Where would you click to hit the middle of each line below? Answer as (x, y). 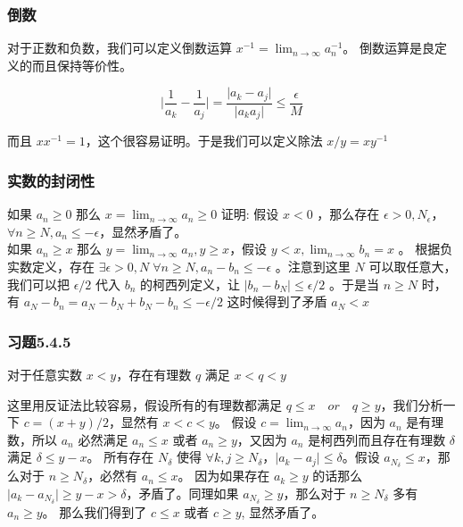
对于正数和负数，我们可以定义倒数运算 (120, 48)
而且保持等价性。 (82, 65)
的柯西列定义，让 (190, 284)
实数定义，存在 (51, 266)
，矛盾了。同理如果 (182, 493)
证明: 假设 (250, 214)
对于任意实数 (45, 374)
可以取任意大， (413, 266)
